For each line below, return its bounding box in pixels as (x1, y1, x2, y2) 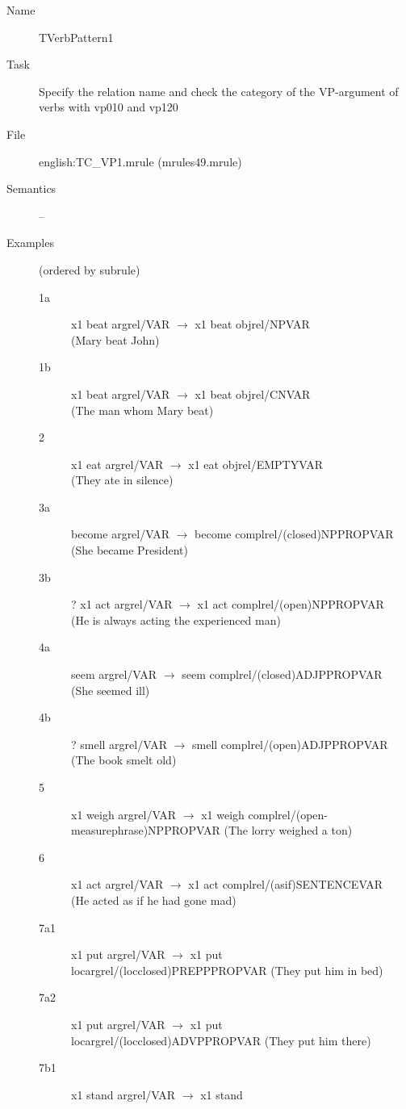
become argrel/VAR (71, 525, 170, 542)
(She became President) (71, 542, 188, 559)
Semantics (6, 180, 57, 197)
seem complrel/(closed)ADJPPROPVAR (182, 666, 383, 683)
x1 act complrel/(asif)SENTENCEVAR (188, 876, 383, 893)
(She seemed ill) (71, 681, 150, 698)
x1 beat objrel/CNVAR (195, 385, 311, 402)
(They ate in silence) (71, 471, 174, 488)
